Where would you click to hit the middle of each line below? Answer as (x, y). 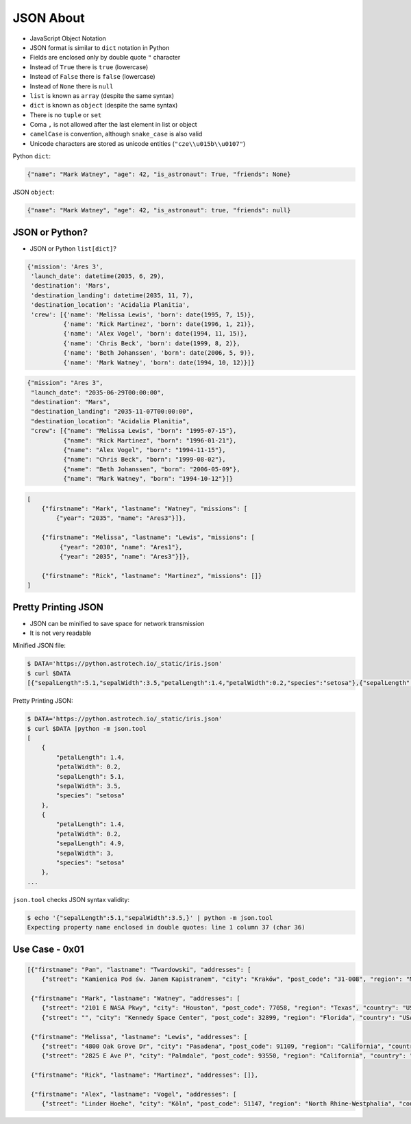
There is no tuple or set (66, 115)
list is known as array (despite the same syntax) (102, 95)
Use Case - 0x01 (48, 949)
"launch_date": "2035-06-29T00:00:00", (98, 392)
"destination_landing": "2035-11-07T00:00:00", (112, 412)
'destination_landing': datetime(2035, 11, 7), (112, 295)
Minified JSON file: (39, 646)
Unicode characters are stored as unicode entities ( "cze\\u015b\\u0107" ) (138, 143)
